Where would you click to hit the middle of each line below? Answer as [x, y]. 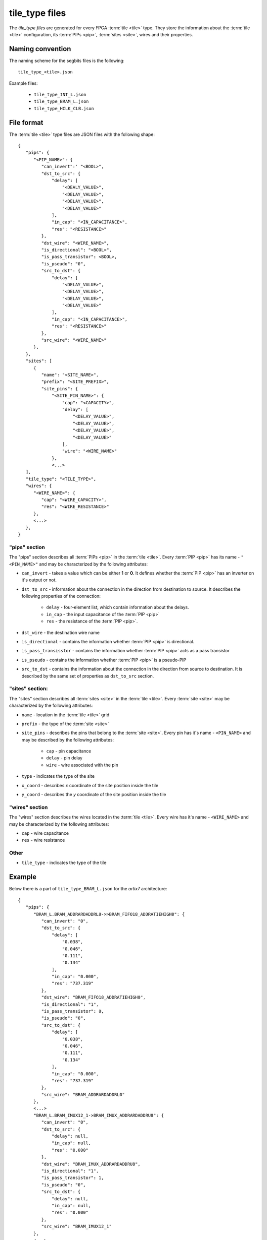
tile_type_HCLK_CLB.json [64, 108]
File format [26, 122]
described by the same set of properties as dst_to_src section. [88, 676]
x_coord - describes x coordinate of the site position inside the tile [90, 785]
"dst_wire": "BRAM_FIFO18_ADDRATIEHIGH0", [93, 997]
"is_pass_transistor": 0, [73, 1011]
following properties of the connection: [61, 596]
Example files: [23, 83]
